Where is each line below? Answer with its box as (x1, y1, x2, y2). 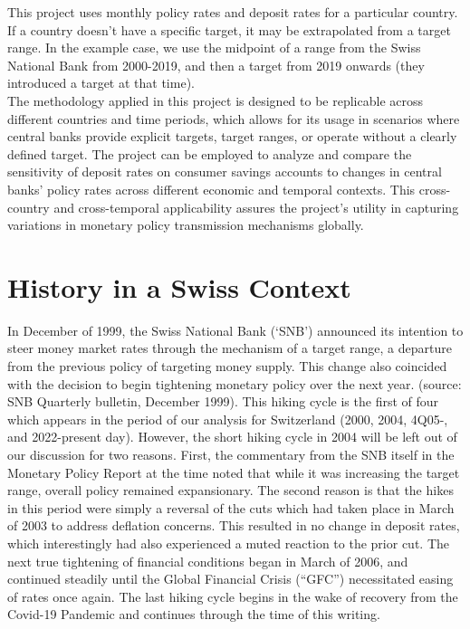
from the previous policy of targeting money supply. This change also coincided (7, 357, 447, 376)
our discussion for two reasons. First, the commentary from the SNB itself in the (7, 445, 455, 463)
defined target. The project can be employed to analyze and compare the (7, 144, 412, 163)
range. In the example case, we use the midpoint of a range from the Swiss (7, 38, 421, 57)
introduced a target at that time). (7, 73, 195, 92)
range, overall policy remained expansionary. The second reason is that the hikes (7, 481, 454, 500)
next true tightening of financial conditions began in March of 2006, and (7, 551, 408, 570)
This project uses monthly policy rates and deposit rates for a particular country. (7, 3, 458, 21)
